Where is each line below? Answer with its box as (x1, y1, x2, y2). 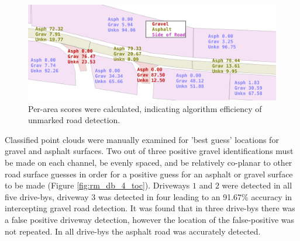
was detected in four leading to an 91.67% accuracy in (98, 190, 292, 202)
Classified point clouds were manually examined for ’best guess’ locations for (5, 133, 279, 145)
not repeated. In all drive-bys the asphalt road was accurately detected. (5, 225, 261, 237)
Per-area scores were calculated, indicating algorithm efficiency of (28, 102, 262, 114)
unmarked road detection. (28, 114, 120, 126)
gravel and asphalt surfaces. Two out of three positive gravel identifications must (5, 145, 294, 157)
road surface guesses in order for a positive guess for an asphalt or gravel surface (5, 167, 293, 180)
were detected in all (222, 179, 292, 191)
